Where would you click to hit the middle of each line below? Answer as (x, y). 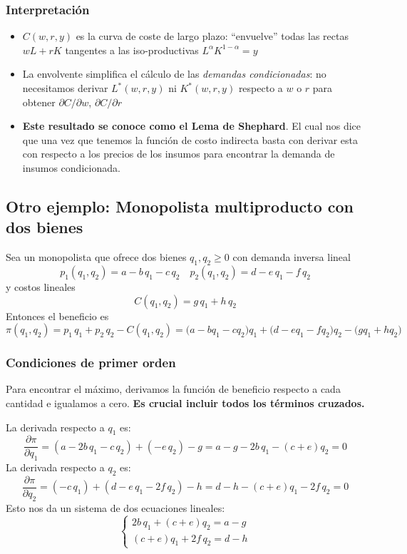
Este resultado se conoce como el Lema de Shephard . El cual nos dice (192, 126)
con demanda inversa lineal (292, 257)
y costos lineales (41, 286)
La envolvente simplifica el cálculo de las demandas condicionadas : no (174, 74)
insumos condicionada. (71, 167)
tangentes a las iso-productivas (132, 50)
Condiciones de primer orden (91, 363)
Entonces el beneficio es (57, 316)
